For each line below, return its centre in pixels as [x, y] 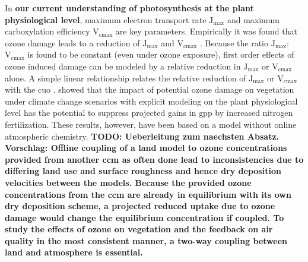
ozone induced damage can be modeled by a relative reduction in [123, 66]
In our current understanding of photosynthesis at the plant [129, 8]
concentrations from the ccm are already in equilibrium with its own [148, 194]
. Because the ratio [234, 42]
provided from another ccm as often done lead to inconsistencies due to [154, 159]
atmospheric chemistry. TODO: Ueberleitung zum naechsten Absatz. [142, 136]
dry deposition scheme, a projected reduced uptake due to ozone [140, 206]
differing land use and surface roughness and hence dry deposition [143, 171]
